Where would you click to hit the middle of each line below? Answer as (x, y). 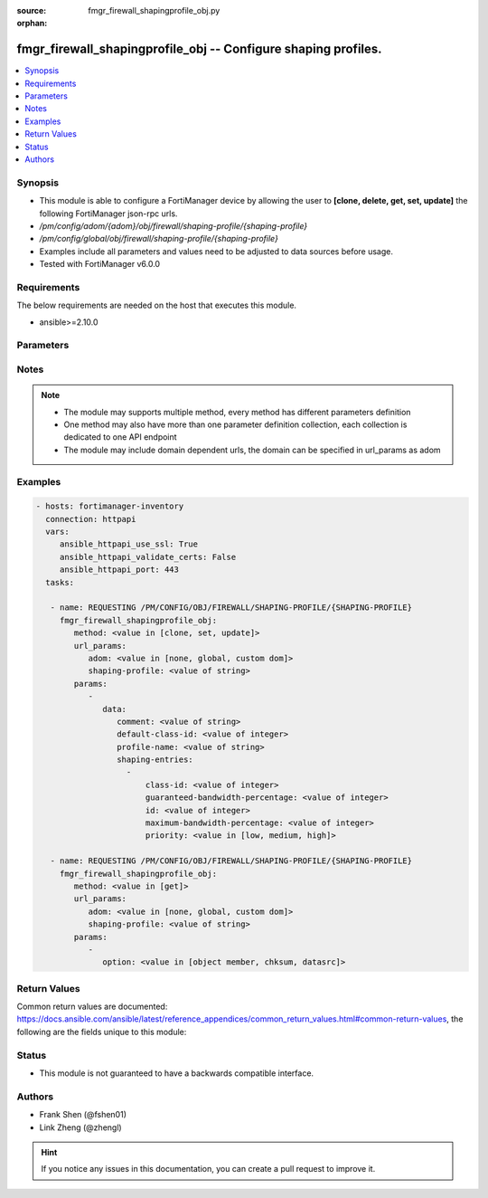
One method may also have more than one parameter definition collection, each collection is (235, 424)
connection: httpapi (91, 519)
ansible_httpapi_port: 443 (119, 570)
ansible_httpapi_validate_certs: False (148, 557)
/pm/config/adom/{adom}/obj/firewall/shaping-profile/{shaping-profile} (174, 225)
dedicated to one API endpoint (120, 437)
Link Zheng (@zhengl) (80, 1127)
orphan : (32, 24)
